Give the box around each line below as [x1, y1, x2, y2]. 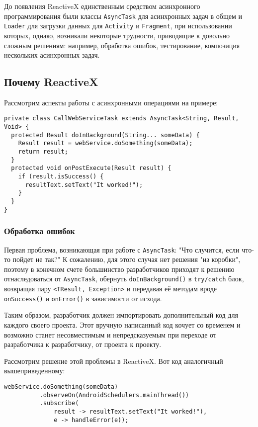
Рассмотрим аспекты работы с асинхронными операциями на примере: [4, 97, 218, 107]
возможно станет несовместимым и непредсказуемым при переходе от [4, 329, 217, 340]
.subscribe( [39, 400, 79, 407]
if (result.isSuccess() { [18, 173, 104, 180]
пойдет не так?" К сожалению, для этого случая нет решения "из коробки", [12, 254, 241, 264]
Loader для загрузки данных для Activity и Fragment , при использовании [4, 20, 232, 31]
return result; [18, 148, 68, 156]
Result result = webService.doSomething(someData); [18, 140, 193, 147]
